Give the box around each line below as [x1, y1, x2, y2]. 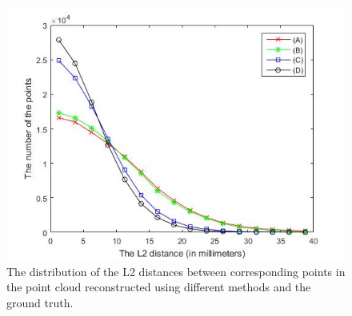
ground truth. [6, 294, 74, 310]
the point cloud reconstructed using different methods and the [6, 278, 311, 295]
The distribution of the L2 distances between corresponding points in [6, 263, 346, 279]
